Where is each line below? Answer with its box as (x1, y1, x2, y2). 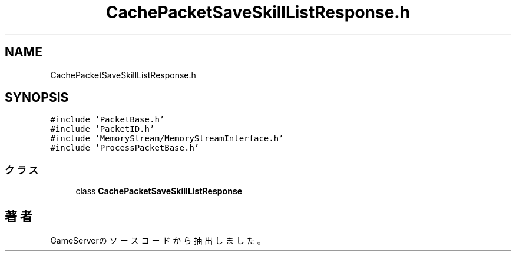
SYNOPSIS (5, 90, 69, 105)
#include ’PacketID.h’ (50, 124, 155, 134)
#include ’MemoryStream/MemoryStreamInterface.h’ (50, 134, 284, 144)
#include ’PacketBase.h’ (50, 115, 165, 125)
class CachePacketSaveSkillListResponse (75, 186, 243, 197)
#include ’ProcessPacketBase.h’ (50, 143, 200, 153)
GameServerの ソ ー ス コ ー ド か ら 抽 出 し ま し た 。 (50, 235, 266, 246)
